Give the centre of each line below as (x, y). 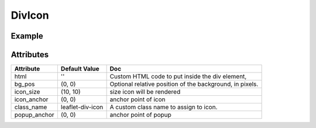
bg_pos (25, 84)
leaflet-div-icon (82, 107)
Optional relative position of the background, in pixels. (184, 84)
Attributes (30, 55)
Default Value (80, 69)
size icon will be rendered (145, 92)
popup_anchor (35, 115)
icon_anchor (31, 99)
